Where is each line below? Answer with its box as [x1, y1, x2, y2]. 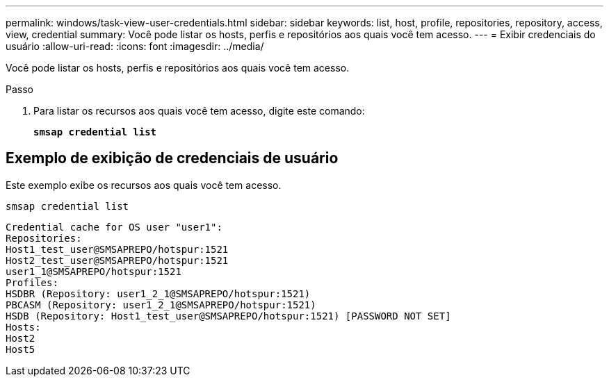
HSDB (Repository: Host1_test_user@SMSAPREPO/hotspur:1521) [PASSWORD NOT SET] [6, 310, 451, 322]
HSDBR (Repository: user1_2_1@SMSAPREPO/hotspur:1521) [6, 288, 311, 299]
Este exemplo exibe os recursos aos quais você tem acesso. [6, 178, 282, 191]
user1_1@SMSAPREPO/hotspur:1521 [6, 265, 181, 277]
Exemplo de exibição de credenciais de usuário [6, 149, 339, 167]
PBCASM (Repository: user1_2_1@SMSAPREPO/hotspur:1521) [6, 299, 316, 310]
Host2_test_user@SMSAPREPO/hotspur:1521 [6, 254, 229, 266]
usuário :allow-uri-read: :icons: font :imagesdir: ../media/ [6, 40, 264, 52]
